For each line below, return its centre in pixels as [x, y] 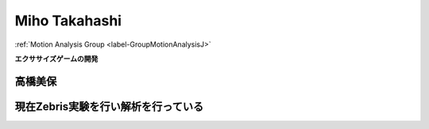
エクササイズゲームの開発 [56, 59]
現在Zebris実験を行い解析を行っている [109, 106]
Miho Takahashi [68, 21]
